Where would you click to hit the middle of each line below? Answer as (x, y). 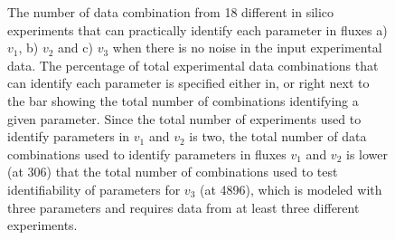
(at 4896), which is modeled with (291, 189)
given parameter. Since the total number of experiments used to (184, 118)
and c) (75, 48)
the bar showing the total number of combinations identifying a (183, 100)
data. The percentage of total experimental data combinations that (193, 65)
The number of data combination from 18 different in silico (171, 12)
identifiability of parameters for (94, 189)
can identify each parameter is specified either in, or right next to (188, 83)
